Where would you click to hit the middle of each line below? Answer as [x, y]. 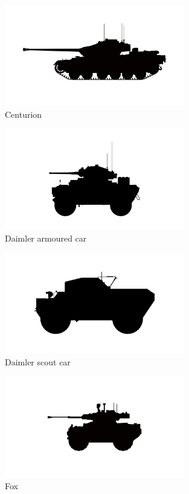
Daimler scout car [38, 361]
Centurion [24, 114]
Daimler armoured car [46, 238]
